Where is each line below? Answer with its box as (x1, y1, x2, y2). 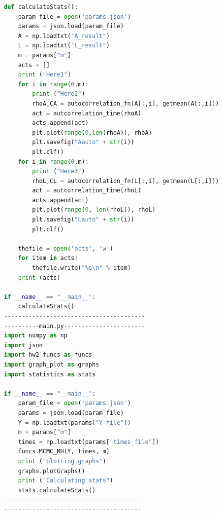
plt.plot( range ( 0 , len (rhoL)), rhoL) (32, 206, 156, 214)
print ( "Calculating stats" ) (18, 477, 113, 484)
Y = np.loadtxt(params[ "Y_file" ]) (18, 419, 131, 426)
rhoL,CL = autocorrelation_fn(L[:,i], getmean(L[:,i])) (32, 177, 219, 184)
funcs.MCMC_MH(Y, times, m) (18, 448, 110, 455)
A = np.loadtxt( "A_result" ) (18, 32, 110, 39)
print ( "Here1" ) (18, 71, 71, 78)
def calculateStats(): (4, 3, 78, 10)
